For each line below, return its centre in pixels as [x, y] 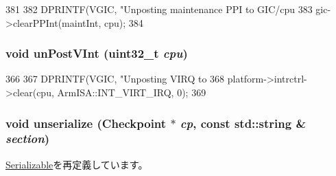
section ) [28, 139]
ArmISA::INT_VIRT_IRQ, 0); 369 [132, 92]
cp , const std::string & [243, 123]
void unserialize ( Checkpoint [86, 123]
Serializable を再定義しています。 [77, 164]
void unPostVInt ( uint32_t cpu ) [97, 53]
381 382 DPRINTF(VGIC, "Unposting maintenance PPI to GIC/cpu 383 [159, 9]
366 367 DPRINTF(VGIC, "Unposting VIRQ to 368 [115, 79]
